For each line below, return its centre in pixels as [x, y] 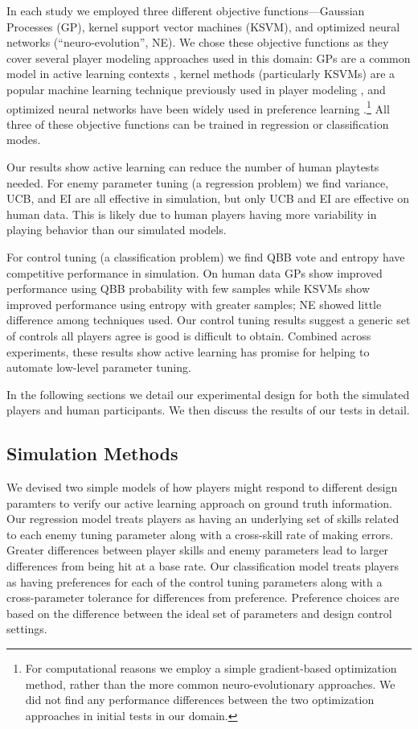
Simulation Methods [92, 453]
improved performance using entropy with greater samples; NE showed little [194, 304]
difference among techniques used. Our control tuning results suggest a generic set [209, 320]
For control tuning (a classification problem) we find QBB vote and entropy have [206, 256]
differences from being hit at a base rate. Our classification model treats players [203, 566]
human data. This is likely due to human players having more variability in [192, 214]
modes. [24, 140]
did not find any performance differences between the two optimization [200, 700]
